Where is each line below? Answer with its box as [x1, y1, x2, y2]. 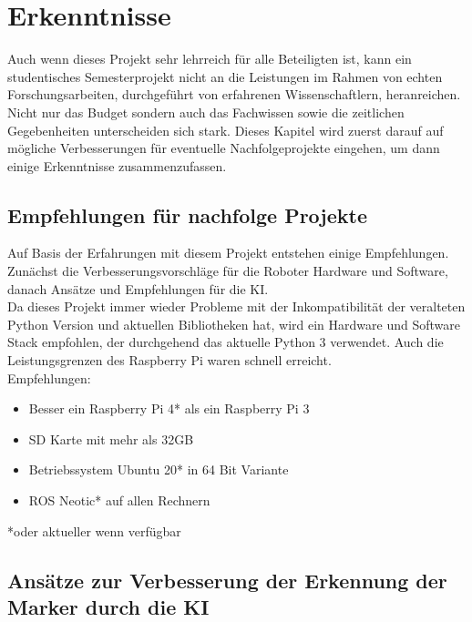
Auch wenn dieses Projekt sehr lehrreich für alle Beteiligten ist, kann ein [7, 49, 412, 68]
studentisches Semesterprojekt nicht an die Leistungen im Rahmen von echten [7, 66, 443, 86]
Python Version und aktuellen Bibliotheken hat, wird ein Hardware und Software [7, 314, 460, 333]
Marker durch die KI [7, 592, 210, 620]
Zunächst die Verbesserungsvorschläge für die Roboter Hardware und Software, [7, 261, 448, 280]
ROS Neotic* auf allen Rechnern [28, 491, 210, 510]
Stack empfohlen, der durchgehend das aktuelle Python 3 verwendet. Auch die [7, 332, 444, 352]
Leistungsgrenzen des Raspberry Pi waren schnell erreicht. [7, 351, 332, 370]
